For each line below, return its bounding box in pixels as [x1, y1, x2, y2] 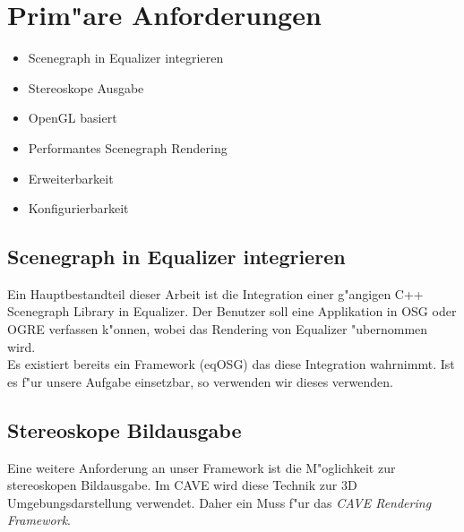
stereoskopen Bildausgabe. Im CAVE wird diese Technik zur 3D [7, 476, 357, 494]
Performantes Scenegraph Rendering [28, 138, 228, 157]
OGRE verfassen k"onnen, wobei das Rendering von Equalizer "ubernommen [7, 320, 428, 339]
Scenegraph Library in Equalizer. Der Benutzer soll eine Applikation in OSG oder [7, 302, 457, 321]
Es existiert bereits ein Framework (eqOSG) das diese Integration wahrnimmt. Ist [7, 355, 455, 373]
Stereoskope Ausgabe [28, 78, 144, 97]
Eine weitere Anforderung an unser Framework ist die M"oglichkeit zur [7, 458, 396, 476]
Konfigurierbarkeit [28, 199, 129, 218]
